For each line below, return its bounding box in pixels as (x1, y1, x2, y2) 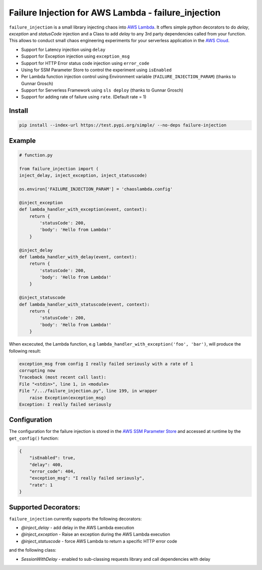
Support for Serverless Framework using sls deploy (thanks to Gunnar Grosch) (21, 87, 184, 93)
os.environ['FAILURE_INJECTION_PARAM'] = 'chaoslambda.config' (19, 187, 173, 191)
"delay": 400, (29, 462, 63, 467)
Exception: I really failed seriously (19, 401, 112, 407)
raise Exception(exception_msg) (29, 395, 107, 400)
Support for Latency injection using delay (21, 47, 106, 52)
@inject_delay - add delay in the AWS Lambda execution (21, 525, 134, 531)
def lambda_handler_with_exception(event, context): (19, 206, 147, 212)
